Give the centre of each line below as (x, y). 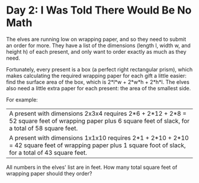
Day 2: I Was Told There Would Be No (99, 10)
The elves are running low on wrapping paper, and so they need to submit (96, 39)
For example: (22, 99)
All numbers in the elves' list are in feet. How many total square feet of (92, 167)
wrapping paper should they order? (49, 173)
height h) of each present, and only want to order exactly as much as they (96, 51)
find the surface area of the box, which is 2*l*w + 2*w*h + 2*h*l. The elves (98, 82)
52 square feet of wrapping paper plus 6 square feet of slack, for (99, 120)
